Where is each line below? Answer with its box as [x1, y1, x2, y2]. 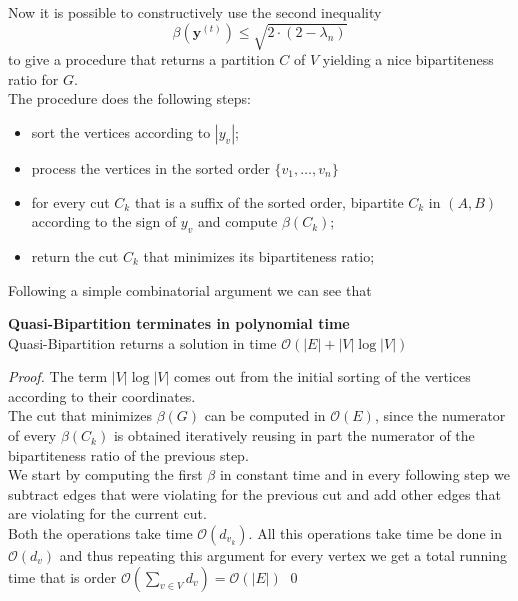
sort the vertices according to [31, 121, 211, 142]
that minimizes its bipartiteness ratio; [143, 245, 375, 266]
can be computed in [204, 405, 326, 426]
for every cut [31, 191, 110, 212]
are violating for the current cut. [8, 503, 207, 524]
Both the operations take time [8, 523, 193, 544]
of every [8, 425, 57, 446]
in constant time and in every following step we [219, 464, 510, 485]
